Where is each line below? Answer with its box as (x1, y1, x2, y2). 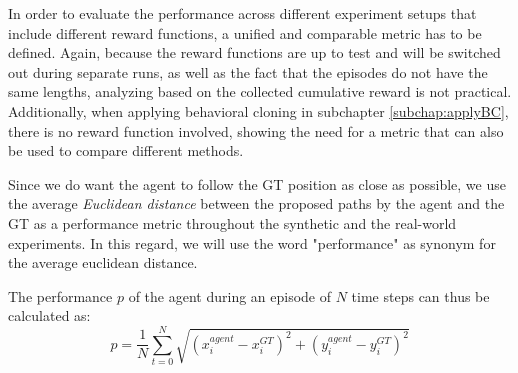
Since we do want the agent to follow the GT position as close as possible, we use (8, 173, 506, 194)
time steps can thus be (351, 285, 490, 306)
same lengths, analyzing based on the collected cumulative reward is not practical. (8, 81, 512, 102)
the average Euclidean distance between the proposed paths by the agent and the (8, 193, 505, 214)
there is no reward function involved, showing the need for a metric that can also (8, 120, 504, 141)
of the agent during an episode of (128, 285, 332, 306)
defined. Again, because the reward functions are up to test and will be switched (8, 42, 501, 63)
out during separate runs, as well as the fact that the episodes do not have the (8, 61, 488, 82)
